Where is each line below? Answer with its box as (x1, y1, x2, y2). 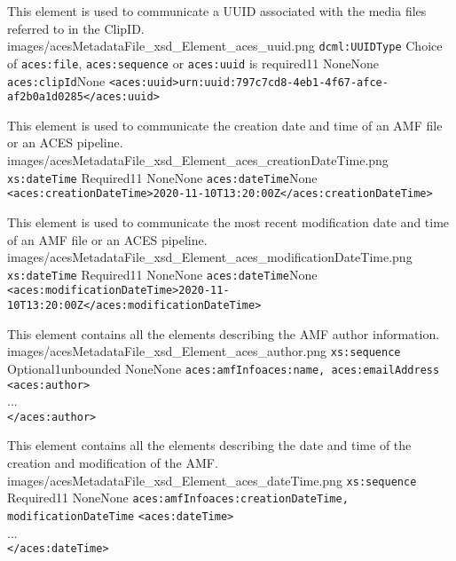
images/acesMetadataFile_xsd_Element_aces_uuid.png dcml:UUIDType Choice (7, 36, 443, 55)
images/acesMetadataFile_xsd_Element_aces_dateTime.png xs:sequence (7, 470, 417, 489)
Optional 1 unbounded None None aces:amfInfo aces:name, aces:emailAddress (7, 359, 440, 377)
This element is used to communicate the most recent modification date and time (7, 212, 450, 231)
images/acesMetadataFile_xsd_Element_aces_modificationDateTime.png (7, 248, 413, 266)
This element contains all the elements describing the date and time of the (7, 436, 412, 454)
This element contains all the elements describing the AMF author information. (7, 324, 440, 343)
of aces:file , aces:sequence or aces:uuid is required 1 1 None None (7, 53, 379, 72)
